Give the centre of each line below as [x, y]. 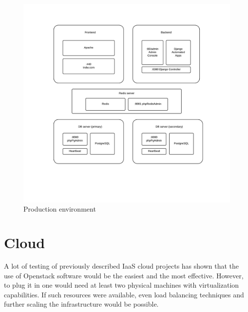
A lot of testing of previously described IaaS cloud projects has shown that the [122, 265]
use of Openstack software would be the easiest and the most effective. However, [124, 275]
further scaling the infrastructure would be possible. [81, 304]
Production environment [60, 209]
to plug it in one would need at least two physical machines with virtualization [122, 285]
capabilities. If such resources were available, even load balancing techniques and [124, 294]
